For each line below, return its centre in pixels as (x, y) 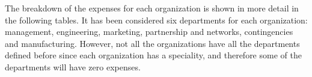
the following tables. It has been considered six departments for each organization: (156, 20)
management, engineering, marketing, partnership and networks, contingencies (149, 32)
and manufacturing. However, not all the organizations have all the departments (152, 43)
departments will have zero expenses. (73, 66)
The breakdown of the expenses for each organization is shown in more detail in (152, 8)
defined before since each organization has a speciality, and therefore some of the (153, 55)
